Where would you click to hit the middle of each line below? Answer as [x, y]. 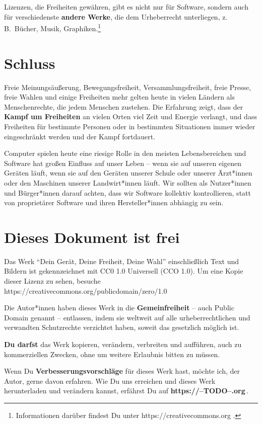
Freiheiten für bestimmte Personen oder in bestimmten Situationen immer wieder [130, 126]
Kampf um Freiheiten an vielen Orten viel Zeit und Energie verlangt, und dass [130, 116]
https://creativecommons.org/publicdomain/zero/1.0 [86, 290]
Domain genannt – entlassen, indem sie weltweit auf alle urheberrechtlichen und [127, 317]
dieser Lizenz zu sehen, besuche [52, 281]
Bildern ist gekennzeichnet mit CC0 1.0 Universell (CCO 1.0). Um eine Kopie [124, 271]
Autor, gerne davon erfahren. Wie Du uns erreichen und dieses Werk [110, 380]
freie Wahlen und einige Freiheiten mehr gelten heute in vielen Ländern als [119, 97]
